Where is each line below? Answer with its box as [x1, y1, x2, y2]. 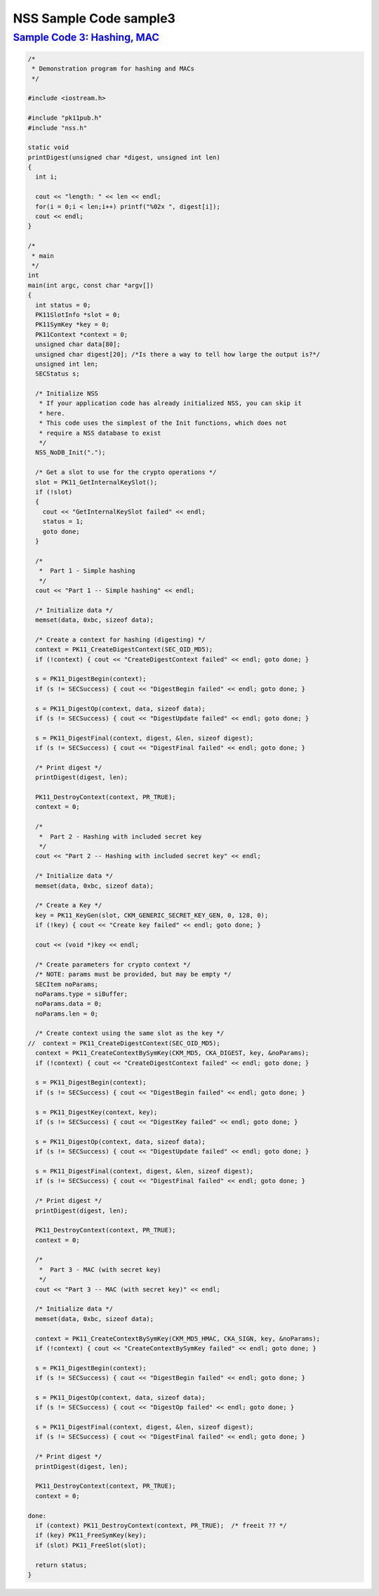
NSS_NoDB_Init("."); [35, 449, 106, 457]
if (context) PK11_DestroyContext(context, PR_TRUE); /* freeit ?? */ [35, 1521, 287, 1529]
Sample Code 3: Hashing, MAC [13, 31, 159, 44]
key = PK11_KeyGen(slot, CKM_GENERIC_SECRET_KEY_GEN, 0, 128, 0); [35, 911, 269, 919]
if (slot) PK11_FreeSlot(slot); [35, 1541, 147, 1549]
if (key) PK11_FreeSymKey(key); [35, 1531, 147, 1540]
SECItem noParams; [35, 980, 98, 988]
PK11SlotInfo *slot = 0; [35, 310, 121, 319]
